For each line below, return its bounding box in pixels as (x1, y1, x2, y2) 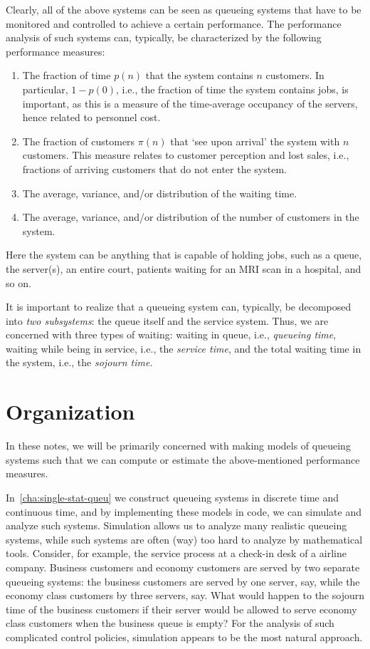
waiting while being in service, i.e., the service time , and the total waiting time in (6, 341, 361, 355)
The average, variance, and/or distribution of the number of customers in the (22, 209, 359, 224)
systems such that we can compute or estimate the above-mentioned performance (6, 452, 360, 467)
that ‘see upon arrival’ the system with (170, 133, 340, 148)
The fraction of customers (22, 133, 135, 148)
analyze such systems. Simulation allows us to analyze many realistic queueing (6, 518, 347, 533)
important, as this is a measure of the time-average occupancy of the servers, (22, 95, 358, 110)
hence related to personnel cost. (22, 110, 161, 125)
